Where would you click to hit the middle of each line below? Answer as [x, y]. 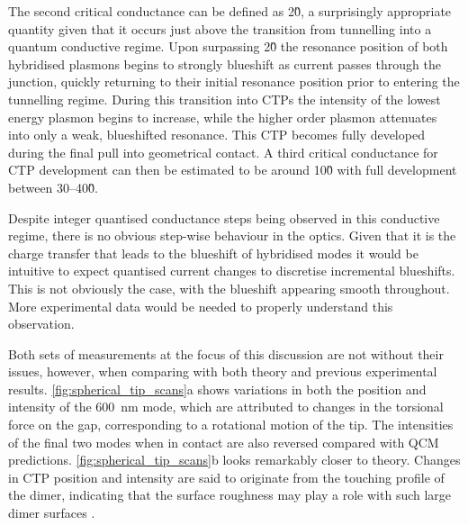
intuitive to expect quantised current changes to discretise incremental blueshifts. [232, 271]
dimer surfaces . [52, 513]
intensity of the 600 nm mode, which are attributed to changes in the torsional [226, 407]
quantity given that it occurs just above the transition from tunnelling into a [220, 28]
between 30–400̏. [53, 187]
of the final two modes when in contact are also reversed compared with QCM [224, 442]
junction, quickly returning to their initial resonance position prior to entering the [234, 81]
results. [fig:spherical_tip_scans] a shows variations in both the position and [217, 389]
